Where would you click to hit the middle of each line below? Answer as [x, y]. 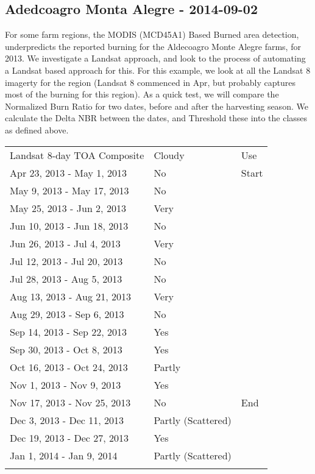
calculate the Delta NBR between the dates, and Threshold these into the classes [156, 118]
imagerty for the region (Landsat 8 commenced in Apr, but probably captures [150, 82]
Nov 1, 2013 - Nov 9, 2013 [65, 384]
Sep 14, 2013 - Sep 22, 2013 [68, 331]
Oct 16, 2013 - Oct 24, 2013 [69, 367]
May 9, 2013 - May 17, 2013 [69, 190]
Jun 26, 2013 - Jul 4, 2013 [65, 243]
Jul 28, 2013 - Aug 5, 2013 [66, 278]
